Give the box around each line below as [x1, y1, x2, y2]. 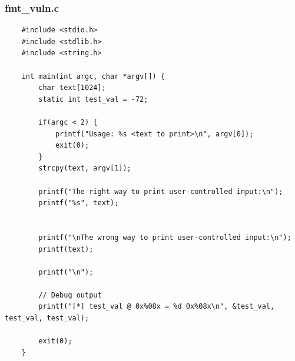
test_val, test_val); [5, 314, 90, 323]
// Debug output [38, 290, 102, 299]
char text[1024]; [38, 83, 106, 92]
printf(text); [38, 245, 94, 253]
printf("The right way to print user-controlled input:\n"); [38, 187, 283, 196]
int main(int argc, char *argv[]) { [21, 72, 165, 81]
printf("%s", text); [38, 199, 119, 208]
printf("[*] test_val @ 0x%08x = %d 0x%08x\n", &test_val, [38, 302, 275, 311]
